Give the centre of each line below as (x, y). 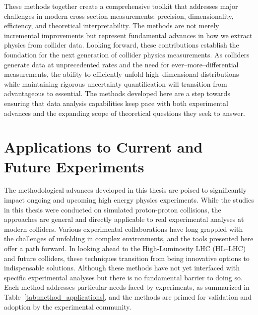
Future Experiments (74, 166)
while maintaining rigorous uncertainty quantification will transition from (116, 83)
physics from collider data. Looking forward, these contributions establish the (122, 45)
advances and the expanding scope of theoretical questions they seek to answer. (125, 113)
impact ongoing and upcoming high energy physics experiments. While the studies (129, 200)
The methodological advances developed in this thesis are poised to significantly (125, 190)
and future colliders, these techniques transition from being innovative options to (127, 258)
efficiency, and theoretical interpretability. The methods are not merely (112, 26)
